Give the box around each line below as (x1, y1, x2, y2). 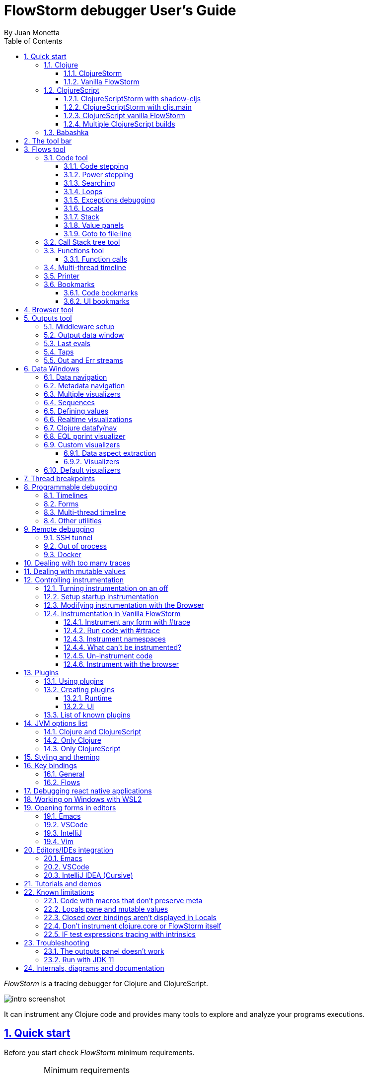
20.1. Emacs (44, 854, 82, 863)
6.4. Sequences (44, 398, 95, 407)
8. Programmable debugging (24, 482, 117, 491)
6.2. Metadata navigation (44, 381, 125, 390)
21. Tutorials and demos (24, 879, 102, 888)
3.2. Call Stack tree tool (44, 237, 120, 246)
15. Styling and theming (24, 752, 100, 761)
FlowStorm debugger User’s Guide (4, 2, 236, 19)
